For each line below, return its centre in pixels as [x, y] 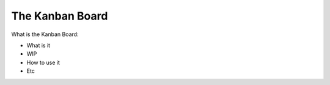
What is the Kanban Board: [45, 34]
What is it [38, 45]
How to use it [43, 62]
